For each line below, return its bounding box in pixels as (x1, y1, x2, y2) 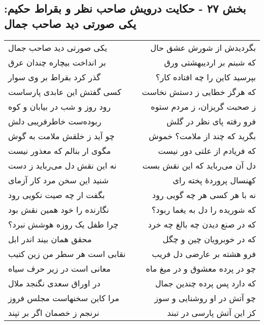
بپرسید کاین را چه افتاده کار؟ (155, 71, 256, 83)
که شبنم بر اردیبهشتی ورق (164, 56, 256, 68)
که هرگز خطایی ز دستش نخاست (142, 85, 256, 97)
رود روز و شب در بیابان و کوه (8, 100, 111, 112)
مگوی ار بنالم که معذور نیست (8, 144, 111, 156)
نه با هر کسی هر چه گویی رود (152, 188, 256, 201)
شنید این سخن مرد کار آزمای (8, 174, 109, 186)
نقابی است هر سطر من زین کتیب (8, 247, 126, 259)
